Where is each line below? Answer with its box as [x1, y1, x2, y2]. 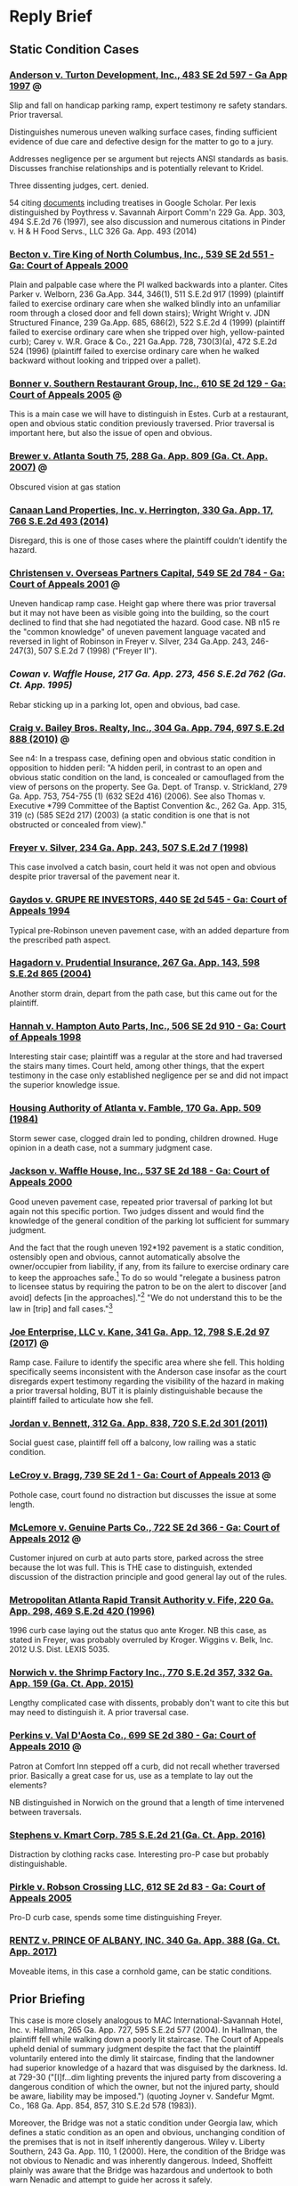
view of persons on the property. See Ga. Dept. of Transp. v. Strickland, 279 [9, 781, 287, 792]
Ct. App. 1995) [9, 679, 73, 692]
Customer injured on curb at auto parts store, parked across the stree [9, 1552, 264, 1563]
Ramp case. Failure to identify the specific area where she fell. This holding [9, 1357, 285, 1368]
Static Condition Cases [9, 42, 140, 57]
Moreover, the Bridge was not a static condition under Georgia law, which [9, 2117, 278, 2128]
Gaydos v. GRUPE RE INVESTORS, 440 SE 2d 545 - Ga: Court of [9, 893, 287, 906]
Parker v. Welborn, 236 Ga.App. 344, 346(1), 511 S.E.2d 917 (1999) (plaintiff [9, 289, 285, 300]
